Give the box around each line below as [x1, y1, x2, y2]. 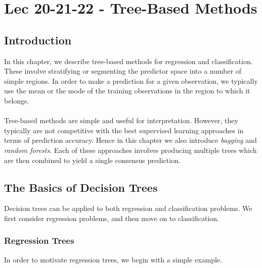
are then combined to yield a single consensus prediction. [4, 154, 181, 165]
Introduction [4, 32, 72, 47]
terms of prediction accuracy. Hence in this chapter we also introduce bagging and [4, 135, 257, 145]
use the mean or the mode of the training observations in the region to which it [4, 85, 250, 96]
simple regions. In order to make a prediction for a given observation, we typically [4, 75, 258, 86]
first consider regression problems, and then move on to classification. [4, 212, 219, 223]
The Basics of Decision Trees [4, 179, 158, 195]
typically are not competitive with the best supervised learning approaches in [4, 125, 244, 135]
